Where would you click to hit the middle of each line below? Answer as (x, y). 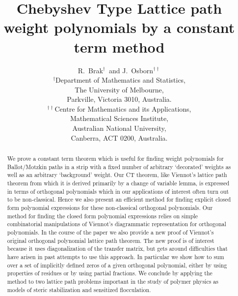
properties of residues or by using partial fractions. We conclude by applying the (110, 273)
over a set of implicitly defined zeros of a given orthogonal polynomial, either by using (117, 265)
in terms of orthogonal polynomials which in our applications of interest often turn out (118, 191)
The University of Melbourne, (119, 89)
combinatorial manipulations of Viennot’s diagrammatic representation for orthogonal (117, 224)
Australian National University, (119, 128)
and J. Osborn (131, 70)
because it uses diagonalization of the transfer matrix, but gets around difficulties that (117, 249)
